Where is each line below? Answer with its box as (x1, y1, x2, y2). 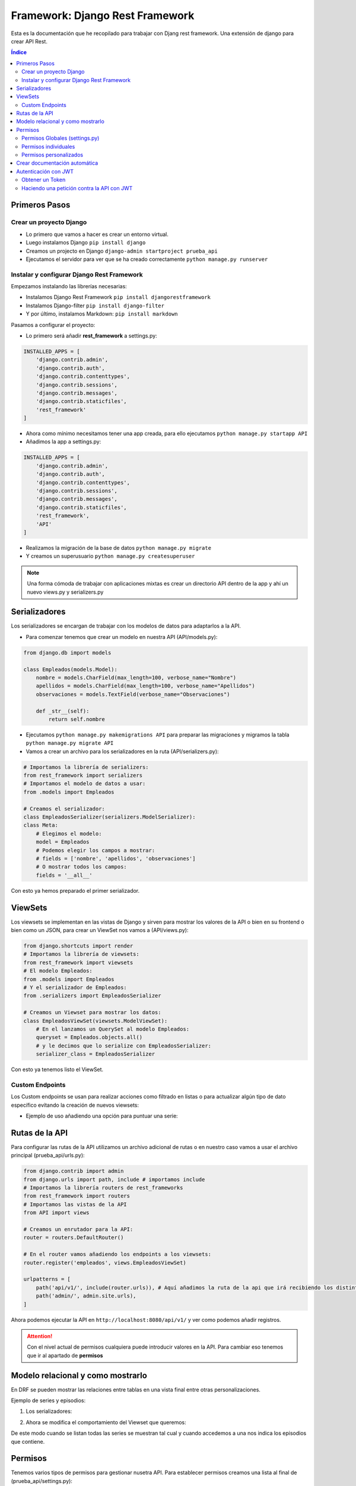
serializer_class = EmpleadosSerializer (36, 1051, 155, 1057)
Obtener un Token (21, 176, 66, 184)
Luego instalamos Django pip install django (26, 239, 146, 246)
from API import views (23, 1210, 90, 1216)
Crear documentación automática (16, 159, 98, 166)
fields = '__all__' (36, 871, 93, 879)
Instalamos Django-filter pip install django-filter (26, 302, 164, 309)
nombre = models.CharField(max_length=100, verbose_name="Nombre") (36, 674, 237, 681)
